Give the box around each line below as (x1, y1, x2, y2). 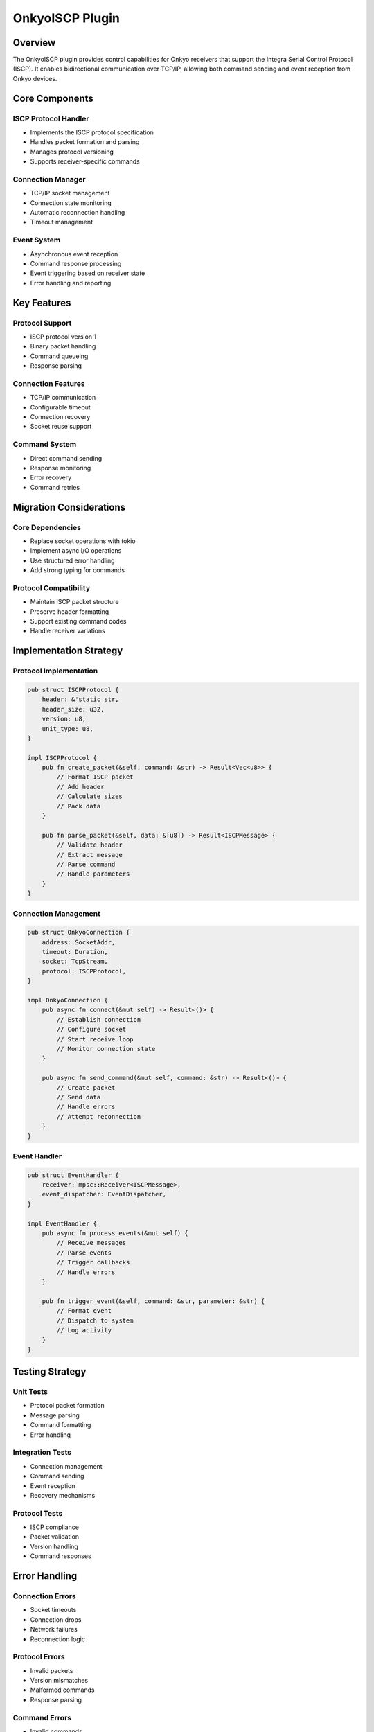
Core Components (12, 92, 93, 104)
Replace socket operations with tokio (30, 537, 136, 545)
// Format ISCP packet (56, 773, 134, 781)
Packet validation (30, 1532, 80, 1541)
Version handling (30, 1542, 79, 1550)
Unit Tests (12, 1387, 48, 1397)
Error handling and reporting (30, 279, 112, 287)
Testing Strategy (12, 1366, 87, 1378)
